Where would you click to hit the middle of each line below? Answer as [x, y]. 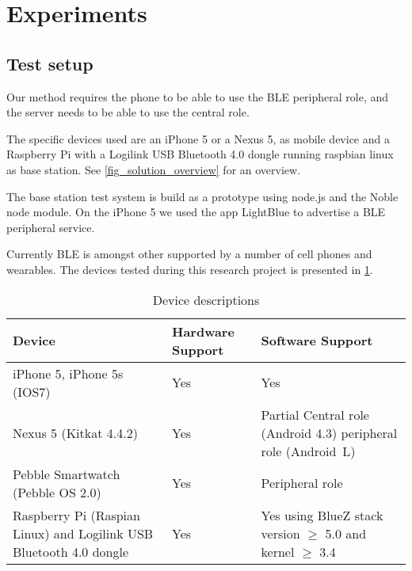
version [280, 533]
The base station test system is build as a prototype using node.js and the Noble [202, 196]
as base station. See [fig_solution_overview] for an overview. [154, 169]
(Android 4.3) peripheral [329, 432]
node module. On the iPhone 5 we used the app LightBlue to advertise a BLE [196, 212]
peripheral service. [51, 227]
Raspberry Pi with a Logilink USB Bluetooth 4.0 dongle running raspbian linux [200, 154]
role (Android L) [308, 451]
